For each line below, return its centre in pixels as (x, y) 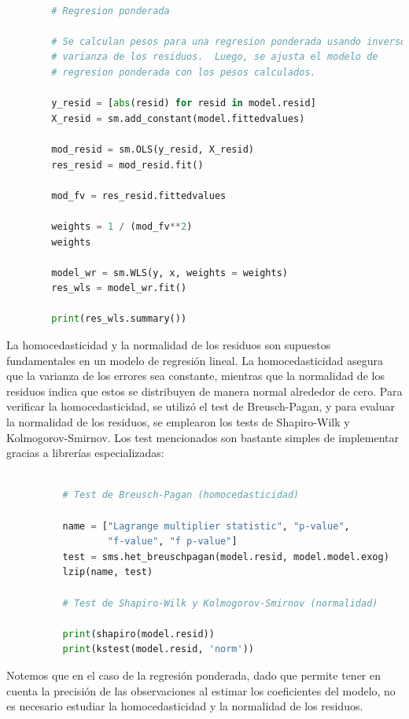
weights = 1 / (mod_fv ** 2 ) (122, 226)
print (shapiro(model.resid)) (138, 634)
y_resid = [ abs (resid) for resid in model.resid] (184, 103)
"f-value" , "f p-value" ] (172, 542)
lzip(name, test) (108, 572)
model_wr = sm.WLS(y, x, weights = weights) (169, 273)
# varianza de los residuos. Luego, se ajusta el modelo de (215, 57)
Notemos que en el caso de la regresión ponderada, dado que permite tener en (193, 675)
